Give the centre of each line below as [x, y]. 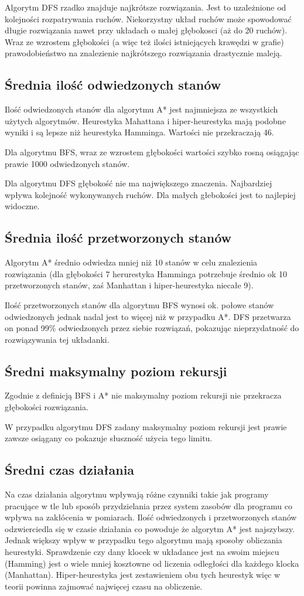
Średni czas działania [70, 470]
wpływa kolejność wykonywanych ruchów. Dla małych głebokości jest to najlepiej [150, 194]
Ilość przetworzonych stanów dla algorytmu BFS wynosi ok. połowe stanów [139, 304]
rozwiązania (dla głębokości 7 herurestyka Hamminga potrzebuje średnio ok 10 [146, 273]
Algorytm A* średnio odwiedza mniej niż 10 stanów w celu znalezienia [131, 262]
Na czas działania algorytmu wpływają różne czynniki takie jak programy [137, 494]
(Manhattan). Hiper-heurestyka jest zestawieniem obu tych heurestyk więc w [143, 575]
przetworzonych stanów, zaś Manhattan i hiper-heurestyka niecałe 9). [129, 285]
